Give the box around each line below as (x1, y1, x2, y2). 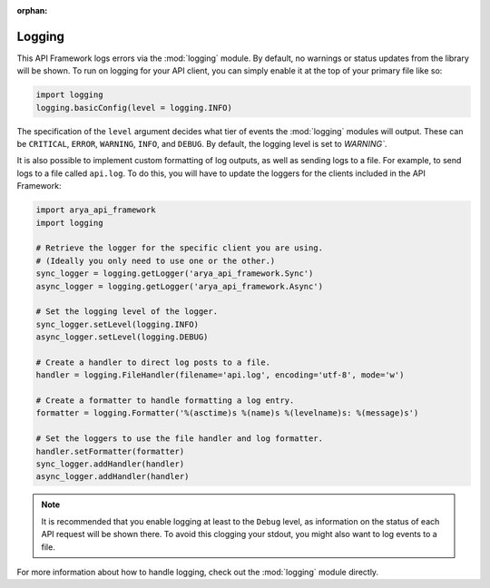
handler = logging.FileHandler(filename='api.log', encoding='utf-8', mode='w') (35, 370, 405, 380)
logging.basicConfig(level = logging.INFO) (35, 103, 233, 113)
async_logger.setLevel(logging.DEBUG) (35, 332, 209, 342)
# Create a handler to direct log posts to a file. (35, 357, 271, 367)
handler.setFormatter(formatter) (35, 446, 185, 456)
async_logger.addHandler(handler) (35, 472, 190, 482)
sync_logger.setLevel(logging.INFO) (35, 318, 200, 329)
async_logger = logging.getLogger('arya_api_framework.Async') (35, 281, 324, 291)
